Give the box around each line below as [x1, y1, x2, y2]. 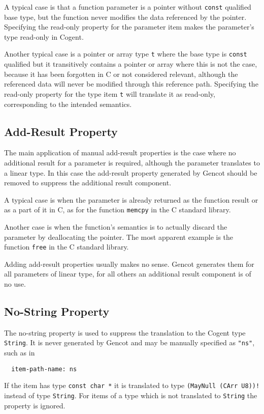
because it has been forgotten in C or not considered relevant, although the [4, 68, 238, 79]
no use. [4, 278, 26, 289]
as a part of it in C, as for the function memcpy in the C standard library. [4, 204, 231, 215]
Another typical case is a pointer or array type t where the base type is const [4, 48, 247, 59]
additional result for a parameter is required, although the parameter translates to [4, 157, 260, 168]
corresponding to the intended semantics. [4, 98, 132, 109]
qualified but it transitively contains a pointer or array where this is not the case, [4, 59, 257, 69]
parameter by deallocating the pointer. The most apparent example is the [4, 231, 234, 242]
